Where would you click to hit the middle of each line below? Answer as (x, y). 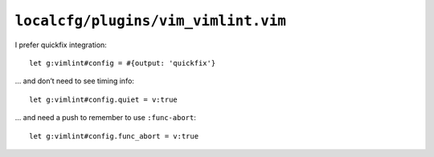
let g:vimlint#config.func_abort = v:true (114, 136)
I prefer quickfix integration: (61, 45)
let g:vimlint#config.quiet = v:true (104, 99)
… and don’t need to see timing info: (74, 81)
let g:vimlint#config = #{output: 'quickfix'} (123, 63)
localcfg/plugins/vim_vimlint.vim (151, 21)
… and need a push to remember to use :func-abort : (105, 118)
